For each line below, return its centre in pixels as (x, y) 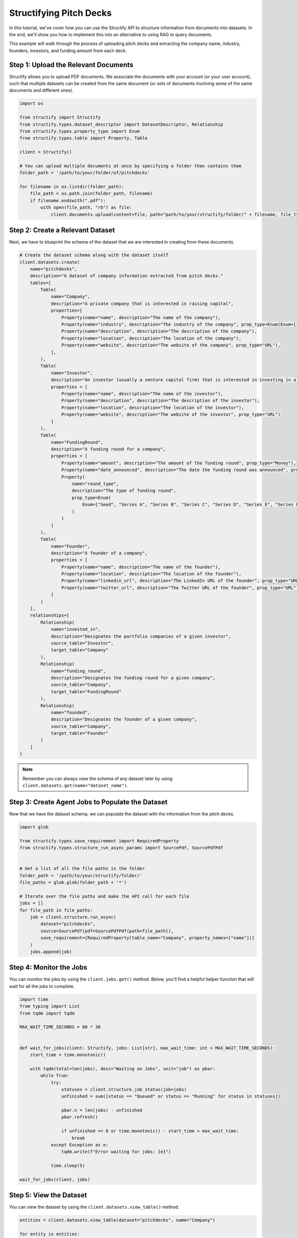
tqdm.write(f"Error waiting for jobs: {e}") (116, 1152)
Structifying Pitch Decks (60, 13)
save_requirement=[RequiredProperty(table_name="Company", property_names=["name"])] (148, 938)
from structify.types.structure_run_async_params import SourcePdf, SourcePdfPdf (122, 848)
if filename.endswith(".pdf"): (68, 200)
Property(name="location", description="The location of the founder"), (151, 574)
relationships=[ (49, 616)
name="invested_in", (76, 629)
